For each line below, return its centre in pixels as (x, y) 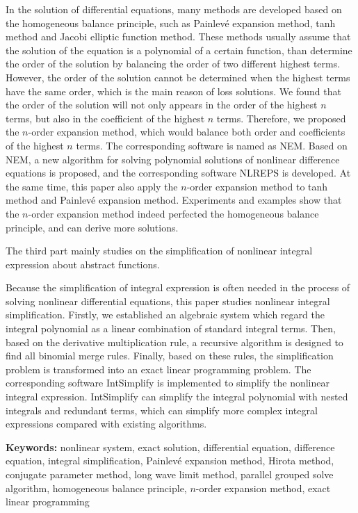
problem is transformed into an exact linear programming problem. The (158, 369)
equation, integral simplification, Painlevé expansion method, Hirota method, (170, 461)
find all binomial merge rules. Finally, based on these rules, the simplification (170, 356)
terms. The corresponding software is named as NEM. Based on (212, 145)
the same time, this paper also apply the (92, 186)
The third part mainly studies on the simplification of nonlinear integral (159, 251)
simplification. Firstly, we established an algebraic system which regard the (165, 315)
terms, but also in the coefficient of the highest (105, 118)
